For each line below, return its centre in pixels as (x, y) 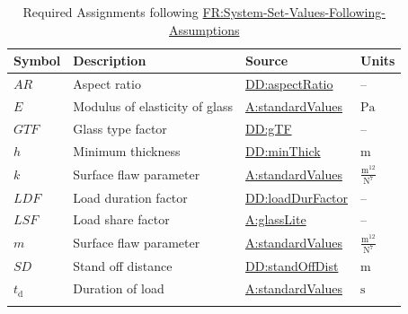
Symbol (37, 61)
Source (266, 61)
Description (110, 61)
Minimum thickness (127, 150)
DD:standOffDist (292, 266)
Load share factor (121, 219)
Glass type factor (120, 128)
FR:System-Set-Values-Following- (294, 12)
